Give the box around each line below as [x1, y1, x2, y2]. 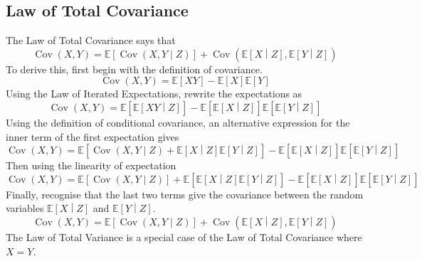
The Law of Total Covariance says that [6, 33, 176, 48]
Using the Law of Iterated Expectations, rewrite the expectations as [6, 86, 302, 101]
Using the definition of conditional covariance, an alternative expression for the [6, 114, 350, 129]
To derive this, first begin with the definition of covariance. [6, 61, 263, 76]
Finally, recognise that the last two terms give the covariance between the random [6, 186, 364, 201]
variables [6, 201, 44, 215]
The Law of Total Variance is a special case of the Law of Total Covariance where [6, 229, 362, 244]
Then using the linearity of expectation [6, 158, 176, 173]
